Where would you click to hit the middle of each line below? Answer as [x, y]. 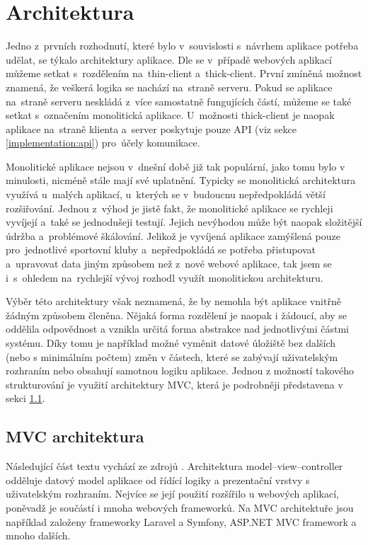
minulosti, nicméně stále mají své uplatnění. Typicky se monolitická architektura [181, 180]
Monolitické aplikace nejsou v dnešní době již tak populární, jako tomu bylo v [176, 166]
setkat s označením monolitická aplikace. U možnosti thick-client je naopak [170, 115]
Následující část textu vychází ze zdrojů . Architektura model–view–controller [174, 466]
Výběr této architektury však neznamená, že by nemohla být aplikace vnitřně [173, 301]
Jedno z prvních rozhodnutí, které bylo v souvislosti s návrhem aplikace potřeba [182, 46]
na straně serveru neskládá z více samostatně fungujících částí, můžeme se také [179, 101]
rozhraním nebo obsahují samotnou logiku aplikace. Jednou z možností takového [180, 371]
